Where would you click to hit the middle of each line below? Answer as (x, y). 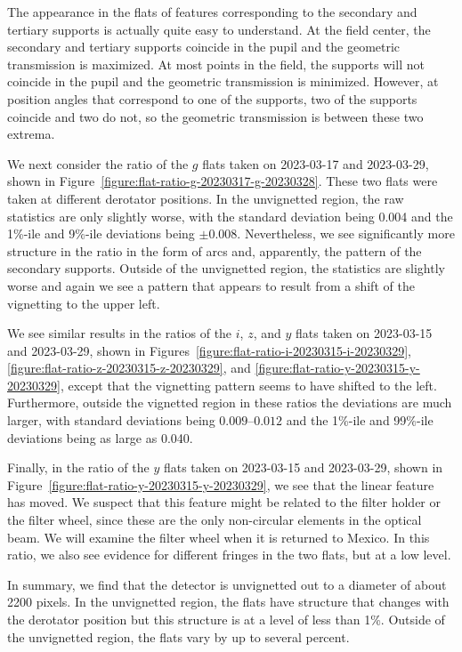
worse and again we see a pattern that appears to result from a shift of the (211, 285)
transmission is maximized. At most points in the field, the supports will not (216, 64)
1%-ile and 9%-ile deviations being (101, 233)
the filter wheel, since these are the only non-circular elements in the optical (215, 520)
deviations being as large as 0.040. (100, 437)
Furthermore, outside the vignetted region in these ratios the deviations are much (230, 402)
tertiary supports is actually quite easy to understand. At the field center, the (219, 29)
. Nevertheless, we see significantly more (346, 233)
